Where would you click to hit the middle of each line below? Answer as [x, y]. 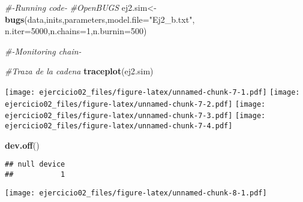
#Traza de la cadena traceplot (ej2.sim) [79, 71]
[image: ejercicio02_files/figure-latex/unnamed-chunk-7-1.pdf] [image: [152, 92]
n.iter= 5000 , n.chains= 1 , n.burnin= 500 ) [76, 31]
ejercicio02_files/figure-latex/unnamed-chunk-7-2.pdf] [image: [135, 104]
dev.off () [22, 145]
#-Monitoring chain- [43, 51]
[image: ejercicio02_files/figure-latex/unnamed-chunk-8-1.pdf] [136, 193]
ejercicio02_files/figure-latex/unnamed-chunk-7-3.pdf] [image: [135, 116]
